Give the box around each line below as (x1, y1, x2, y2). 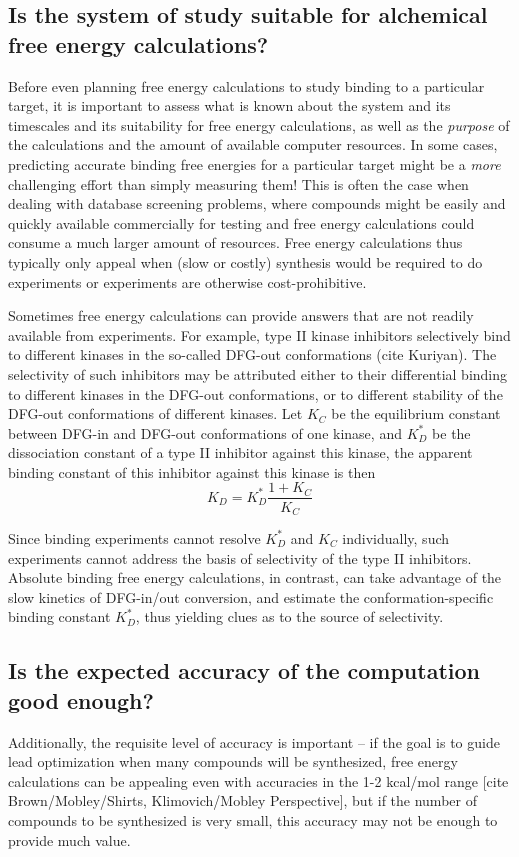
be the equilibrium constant (331, 403, 501, 424)
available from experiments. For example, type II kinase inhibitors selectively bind (8, 324, 511, 345)
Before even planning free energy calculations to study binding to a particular (8, 75, 485, 96)
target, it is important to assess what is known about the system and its (8, 95, 451, 116)
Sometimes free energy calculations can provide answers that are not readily (8, 305, 474, 326)
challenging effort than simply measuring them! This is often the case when (8, 173, 469, 194)
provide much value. (8, 829, 131, 850)
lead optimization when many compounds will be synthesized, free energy (8, 751, 458, 772)
